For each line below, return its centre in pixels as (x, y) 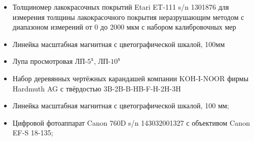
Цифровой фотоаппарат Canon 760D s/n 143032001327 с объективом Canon (131, 122)
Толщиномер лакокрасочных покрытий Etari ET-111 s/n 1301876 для (121, 7)
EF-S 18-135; (33, 133)
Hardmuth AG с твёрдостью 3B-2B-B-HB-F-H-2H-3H (97, 88)
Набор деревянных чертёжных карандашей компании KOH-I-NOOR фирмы (131, 78)
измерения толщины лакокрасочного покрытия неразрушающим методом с (128, 17)
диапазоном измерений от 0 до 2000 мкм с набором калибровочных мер (124, 27)
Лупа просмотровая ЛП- (50, 61)
